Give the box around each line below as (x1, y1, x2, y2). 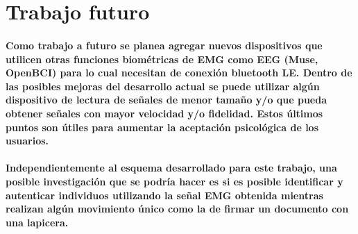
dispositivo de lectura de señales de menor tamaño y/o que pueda (6, 92, 327, 107)
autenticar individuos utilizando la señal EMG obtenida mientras (6, 187, 323, 202)
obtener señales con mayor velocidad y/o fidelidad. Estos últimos (6, 106, 323, 120)
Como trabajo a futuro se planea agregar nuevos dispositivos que (6, 37, 323, 52)
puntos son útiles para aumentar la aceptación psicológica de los (6, 119, 319, 134)
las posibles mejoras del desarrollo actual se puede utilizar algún (6, 78, 320, 93)
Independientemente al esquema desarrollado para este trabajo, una (6, 160, 337, 175)
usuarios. (6, 133, 49, 148)
